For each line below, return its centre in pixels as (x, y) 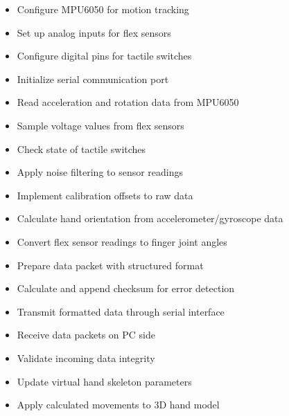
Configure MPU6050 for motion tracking (103, 9)
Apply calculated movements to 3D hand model (118, 405)
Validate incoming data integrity (86, 358)
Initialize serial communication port (93, 79)
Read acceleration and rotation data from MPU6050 (128, 102)
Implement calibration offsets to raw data (105, 195)
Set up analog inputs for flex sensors (94, 32)
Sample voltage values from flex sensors (100, 125)
